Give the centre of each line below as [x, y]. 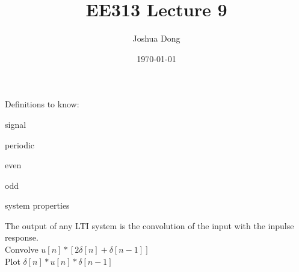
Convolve [22, 249]
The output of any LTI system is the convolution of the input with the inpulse [149, 225]
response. [22, 237]
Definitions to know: [42, 104]
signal [16, 124]
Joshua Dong [156, 38]
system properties [37, 205]
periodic [20, 144]
